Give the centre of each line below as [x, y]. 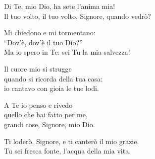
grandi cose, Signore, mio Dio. [50, 124]
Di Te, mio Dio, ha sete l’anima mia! [60, 6]
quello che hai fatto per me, [46, 115]
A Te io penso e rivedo [38, 105]
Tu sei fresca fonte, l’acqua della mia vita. [68, 151]
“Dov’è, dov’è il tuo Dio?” [43, 42]
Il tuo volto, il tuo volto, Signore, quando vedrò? [77, 16]
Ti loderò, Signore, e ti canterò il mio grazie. [72, 141]
